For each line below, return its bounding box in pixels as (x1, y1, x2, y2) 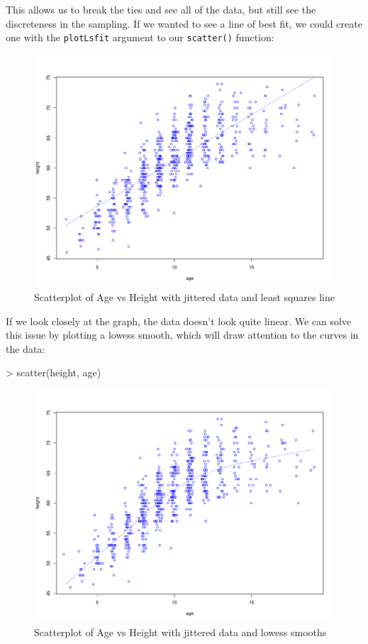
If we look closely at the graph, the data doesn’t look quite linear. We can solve (6, 313, 352, 328)
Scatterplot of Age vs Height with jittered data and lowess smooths (34, 625, 327, 640)
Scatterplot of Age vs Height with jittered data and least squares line (34, 289, 335, 304)
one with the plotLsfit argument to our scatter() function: (6, 30, 274, 45)
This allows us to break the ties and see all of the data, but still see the (6, 2, 316, 16)
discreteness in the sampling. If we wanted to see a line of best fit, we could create (6, 16, 362, 31)
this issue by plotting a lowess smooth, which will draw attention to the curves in (6, 327, 359, 342)
